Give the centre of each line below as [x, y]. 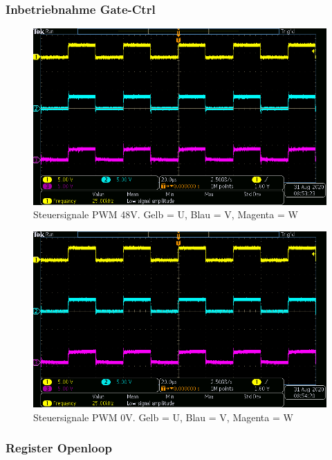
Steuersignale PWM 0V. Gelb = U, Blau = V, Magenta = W [163, 417]
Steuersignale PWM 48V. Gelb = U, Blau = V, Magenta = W [166, 214]
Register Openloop [59, 448]
